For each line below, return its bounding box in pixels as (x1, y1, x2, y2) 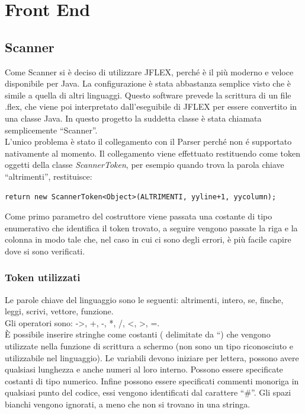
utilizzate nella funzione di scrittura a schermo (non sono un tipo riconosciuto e (5, 340, 293, 352)
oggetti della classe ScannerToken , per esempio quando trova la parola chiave (5, 158, 284, 171)
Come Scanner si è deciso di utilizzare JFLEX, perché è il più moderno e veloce (5, 65, 294, 78)
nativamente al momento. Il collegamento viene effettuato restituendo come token (5, 147, 300, 159)
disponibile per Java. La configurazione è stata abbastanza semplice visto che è (5, 77, 291, 90)
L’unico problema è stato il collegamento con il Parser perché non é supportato (5, 135, 292, 148)
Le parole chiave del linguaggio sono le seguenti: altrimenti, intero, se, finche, (5, 293, 284, 305)
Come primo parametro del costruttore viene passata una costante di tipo (5, 210, 272, 222)
